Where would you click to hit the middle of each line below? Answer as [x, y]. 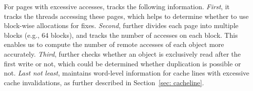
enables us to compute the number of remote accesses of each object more [114, 44]
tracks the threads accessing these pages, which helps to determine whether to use [126, 16]
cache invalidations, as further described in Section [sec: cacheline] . [104, 82]
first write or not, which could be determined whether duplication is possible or [123, 63]
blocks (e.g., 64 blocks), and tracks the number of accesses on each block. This [121, 35]
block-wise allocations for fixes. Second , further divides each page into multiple [121, 25]
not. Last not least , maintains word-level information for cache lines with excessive [127, 73]
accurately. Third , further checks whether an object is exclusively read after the [122, 53]
